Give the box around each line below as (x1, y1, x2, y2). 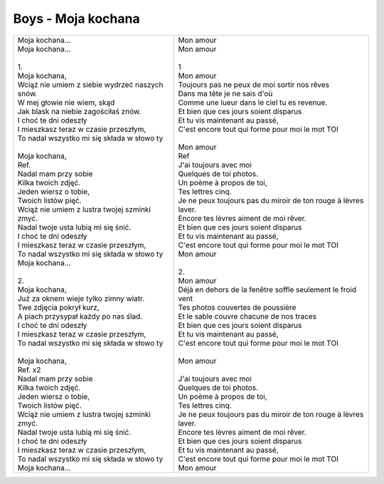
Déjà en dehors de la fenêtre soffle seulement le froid (178, 284, 357, 294)
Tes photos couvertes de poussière (178, 302, 297, 312)
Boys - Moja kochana (13, 11, 140, 26)
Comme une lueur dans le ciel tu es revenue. (178, 97, 328, 107)
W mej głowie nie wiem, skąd (17, 97, 115, 107)
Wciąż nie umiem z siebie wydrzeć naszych (17, 79, 164, 89)
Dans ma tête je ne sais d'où (178, 88, 273, 98)
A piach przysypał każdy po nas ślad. (17, 311, 143, 321)
